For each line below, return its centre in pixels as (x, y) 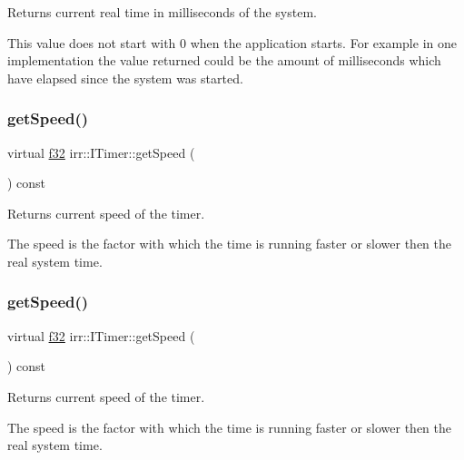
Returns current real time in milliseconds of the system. (162, 12)
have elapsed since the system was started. (125, 78)
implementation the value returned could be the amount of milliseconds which (224, 60)
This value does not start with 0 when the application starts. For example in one (232, 42)
